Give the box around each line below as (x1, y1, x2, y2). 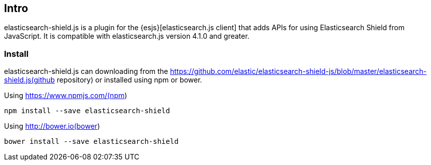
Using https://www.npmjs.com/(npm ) (4, 91, 127, 100)
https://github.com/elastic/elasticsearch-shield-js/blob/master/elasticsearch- (170, 67, 427, 76)
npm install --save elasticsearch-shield (4, 107, 170, 115)
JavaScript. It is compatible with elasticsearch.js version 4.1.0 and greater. (4, 32, 250, 41)
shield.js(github (4, 75, 55, 85)
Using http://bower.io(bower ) (4, 122, 100, 131)
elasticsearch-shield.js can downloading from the (4, 67, 169, 76)
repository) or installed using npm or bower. (57, 75, 202, 85)
